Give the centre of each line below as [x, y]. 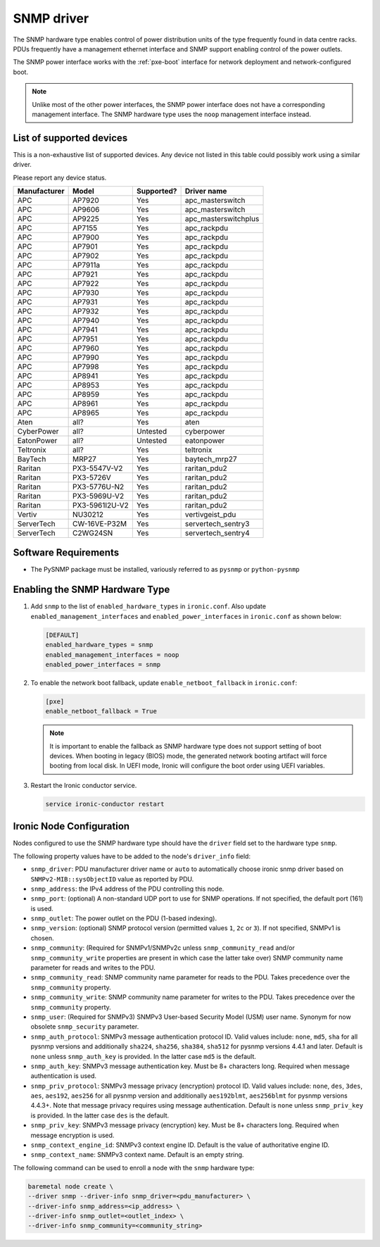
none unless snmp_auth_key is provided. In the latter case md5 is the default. [144, 1056]
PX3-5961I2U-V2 [101, 505]
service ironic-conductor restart [105, 804]
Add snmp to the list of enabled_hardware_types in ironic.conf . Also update [148, 606]
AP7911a [87, 265]
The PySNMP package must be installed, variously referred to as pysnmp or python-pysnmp [165, 570]
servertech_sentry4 [217, 533]
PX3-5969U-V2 [99, 496]
